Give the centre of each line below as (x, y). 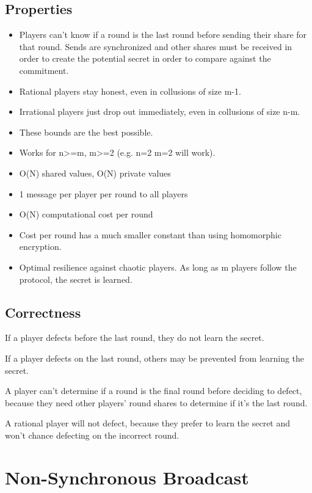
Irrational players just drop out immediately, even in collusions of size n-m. (160, 111)
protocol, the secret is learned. (76, 279)
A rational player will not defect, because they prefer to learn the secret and (148, 423)
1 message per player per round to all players (103, 193)
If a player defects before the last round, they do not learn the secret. (135, 338)
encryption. (40, 246)
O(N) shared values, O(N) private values (95, 173)
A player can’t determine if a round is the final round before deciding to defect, (154, 391)
